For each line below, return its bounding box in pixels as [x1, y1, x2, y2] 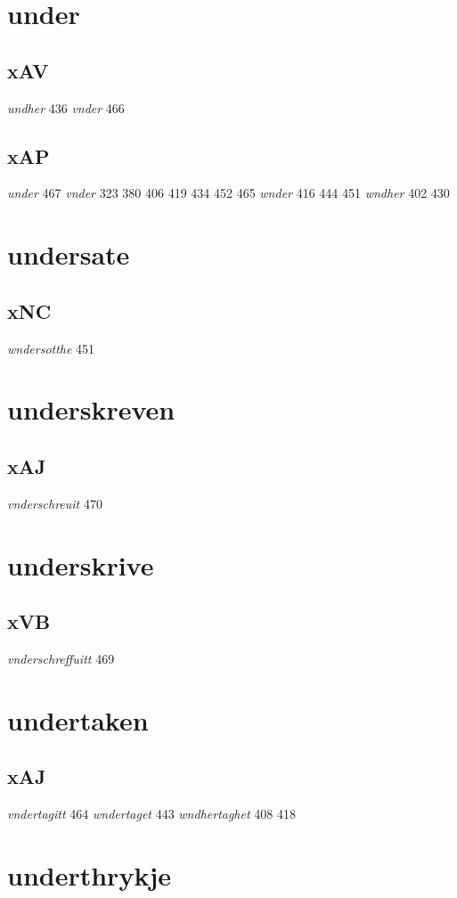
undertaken [7, 701, 149, 738]
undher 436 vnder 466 [7, 98, 125, 117]
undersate [7, 236, 130, 273]
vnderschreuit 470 [7, 494, 102, 512]
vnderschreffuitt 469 [7, 649, 115, 667]
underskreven [7, 391, 175, 428]
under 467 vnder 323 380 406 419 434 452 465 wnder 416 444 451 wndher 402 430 [7, 184, 450, 202]
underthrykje [7, 856, 171, 893]
